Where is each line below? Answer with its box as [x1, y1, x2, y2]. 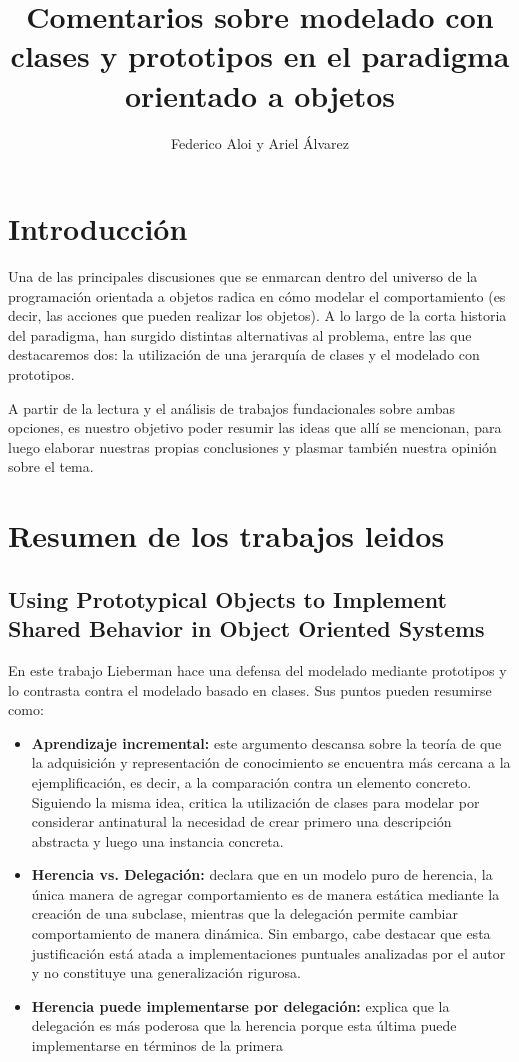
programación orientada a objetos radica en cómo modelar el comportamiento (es [8, 285, 506, 306]
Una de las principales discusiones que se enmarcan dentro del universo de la [8, 266, 478, 287]
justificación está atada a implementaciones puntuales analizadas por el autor [31, 942, 506, 963]
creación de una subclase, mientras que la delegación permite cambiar [31, 903, 458, 924]
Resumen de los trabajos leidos [8, 515, 445, 556]
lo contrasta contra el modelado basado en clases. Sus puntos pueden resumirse [8, 679, 492, 700]
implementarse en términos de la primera [31, 1035, 283, 1056]
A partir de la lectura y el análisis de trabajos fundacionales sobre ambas [8, 397, 456, 418]
